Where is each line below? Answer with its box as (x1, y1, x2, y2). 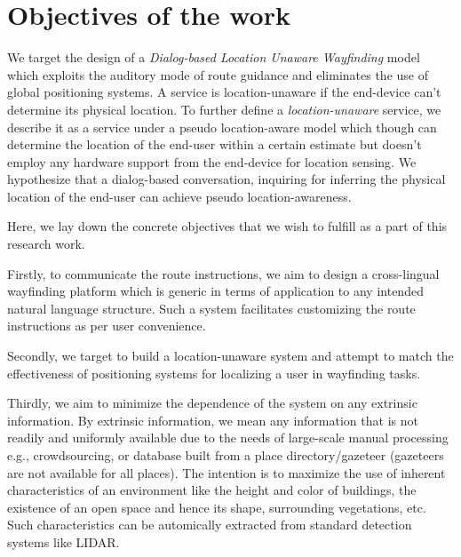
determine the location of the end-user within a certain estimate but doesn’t (7, 135, 422, 154)
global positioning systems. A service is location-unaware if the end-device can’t (7, 83, 441, 101)
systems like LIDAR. (7, 532, 120, 551)
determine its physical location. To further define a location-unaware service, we (7, 99, 441, 118)
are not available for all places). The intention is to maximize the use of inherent (7, 463, 446, 481)
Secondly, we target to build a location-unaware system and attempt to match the (7, 346, 454, 365)
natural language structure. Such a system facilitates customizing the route (7, 298, 416, 317)
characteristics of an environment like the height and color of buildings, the (7, 481, 417, 499)
